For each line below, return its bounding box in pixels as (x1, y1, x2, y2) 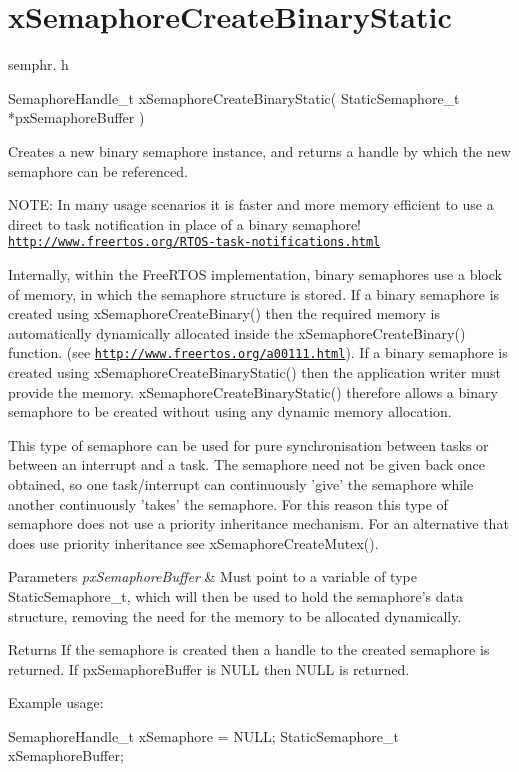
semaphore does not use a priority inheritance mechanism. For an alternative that (8, 513, 509, 534)
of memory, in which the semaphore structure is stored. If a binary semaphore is (8, 283, 500, 304)
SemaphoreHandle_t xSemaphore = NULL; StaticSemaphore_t (8, 725, 399, 746)
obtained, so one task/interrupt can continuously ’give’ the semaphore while (8, 473, 474, 494)
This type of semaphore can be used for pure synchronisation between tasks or (8, 434, 489, 455)
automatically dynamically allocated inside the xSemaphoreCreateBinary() (8, 322, 466, 343)
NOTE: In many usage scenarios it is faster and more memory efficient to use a (8, 194, 494, 215)
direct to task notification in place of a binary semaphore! (8, 213, 362, 234)
